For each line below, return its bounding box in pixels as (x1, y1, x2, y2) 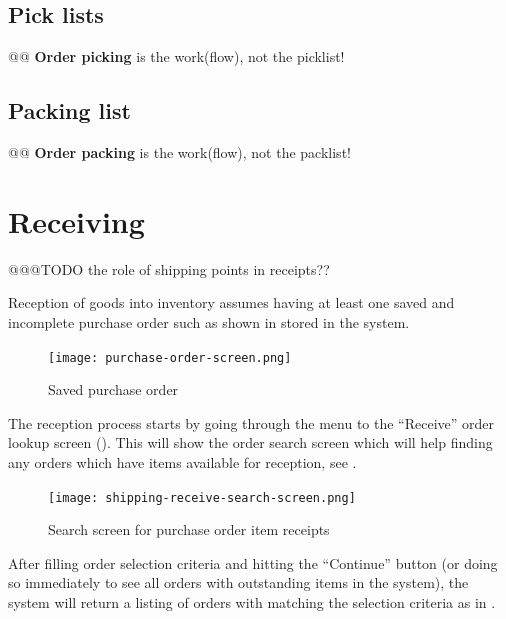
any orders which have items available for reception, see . (8, 451, 357, 472)
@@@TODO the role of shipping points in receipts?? (8, 258, 330, 279)
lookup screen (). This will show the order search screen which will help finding (8, 432, 493, 453)
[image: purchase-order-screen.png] (48, 350, 292, 365)
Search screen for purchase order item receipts (48, 519, 330, 540)
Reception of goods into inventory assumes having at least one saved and (8, 292, 455, 313)
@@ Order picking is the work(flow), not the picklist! (8, 46, 345, 67)
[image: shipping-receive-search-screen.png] (48, 490, 356, 505)
